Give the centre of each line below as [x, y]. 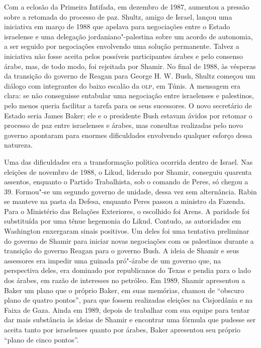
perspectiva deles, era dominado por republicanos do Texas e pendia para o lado [127, 270]
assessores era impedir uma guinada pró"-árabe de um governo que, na [113, 260]
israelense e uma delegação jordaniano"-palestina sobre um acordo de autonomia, [128, 36]
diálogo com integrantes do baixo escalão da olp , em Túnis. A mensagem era [122, 85]
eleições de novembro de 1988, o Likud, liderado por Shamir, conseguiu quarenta [128, 171]
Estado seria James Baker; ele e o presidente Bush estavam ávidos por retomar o [128, 115]
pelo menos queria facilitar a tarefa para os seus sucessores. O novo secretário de [128, 105]
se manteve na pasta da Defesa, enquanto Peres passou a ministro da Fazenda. [125, 201]
